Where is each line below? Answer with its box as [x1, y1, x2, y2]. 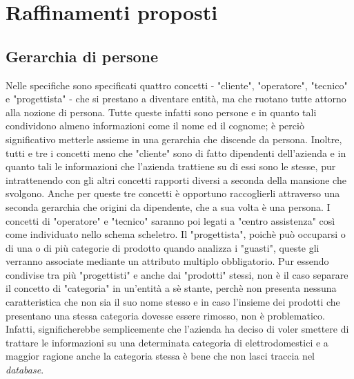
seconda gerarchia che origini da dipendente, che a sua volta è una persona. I [6, 199, 331, 214]
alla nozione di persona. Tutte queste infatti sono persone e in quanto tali [6, 104, 317, 119]
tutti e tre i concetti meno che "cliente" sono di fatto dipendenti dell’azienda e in [6, 145, 346, 160]
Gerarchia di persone [6, 45, 159, 66]
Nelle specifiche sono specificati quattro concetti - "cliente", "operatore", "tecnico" [6, 77, 348, 92]
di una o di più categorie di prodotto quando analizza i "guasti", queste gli [6, 240, 319, 255]
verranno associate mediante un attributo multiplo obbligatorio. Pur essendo [6, 254, 329, 268]
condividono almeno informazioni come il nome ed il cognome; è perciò [6, 118, 304, 133]
